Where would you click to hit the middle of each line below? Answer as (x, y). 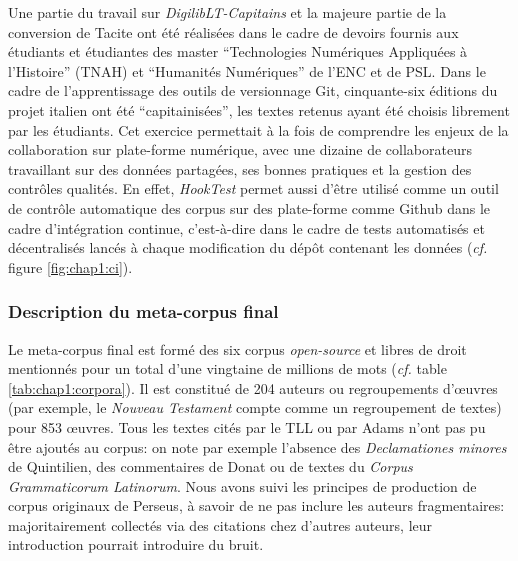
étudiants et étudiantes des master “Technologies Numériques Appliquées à (238, 51)
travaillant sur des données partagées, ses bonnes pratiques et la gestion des (240, 168)
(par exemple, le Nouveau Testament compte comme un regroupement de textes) (255, 407)
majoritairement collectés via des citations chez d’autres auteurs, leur (220, 524)
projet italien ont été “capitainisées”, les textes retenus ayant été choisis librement (259, 109)
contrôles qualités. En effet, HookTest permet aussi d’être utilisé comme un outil (253, 188)
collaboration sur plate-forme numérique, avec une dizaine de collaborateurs (240, 149)
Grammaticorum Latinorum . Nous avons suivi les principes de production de (242, 485)
